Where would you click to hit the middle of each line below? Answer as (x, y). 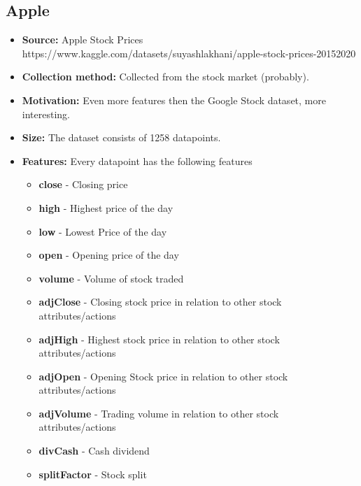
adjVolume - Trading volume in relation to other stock (159, 413)
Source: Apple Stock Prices (83, 40)
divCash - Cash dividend (94, 451)
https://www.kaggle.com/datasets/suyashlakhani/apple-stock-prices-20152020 (189, 53)
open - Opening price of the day (109, 255)
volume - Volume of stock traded (111, 278)
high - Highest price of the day (106, 207)
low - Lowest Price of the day (103, 231)
